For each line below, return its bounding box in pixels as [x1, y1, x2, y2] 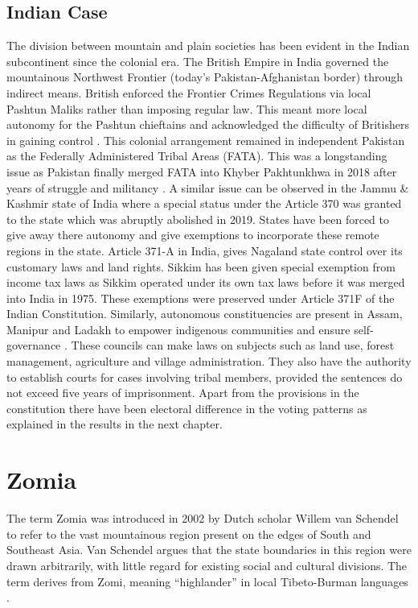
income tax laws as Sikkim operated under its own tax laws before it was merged [6, 274, 405, 291]
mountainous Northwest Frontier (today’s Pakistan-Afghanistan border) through [6, 68, 404, 85]
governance [6, 337, 61, 354]
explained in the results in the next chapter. [6, 416, 223, 432]
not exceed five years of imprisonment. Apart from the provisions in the [6, 384, 359, 401]
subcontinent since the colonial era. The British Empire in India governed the [6, 52, 389, 69]
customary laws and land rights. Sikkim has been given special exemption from [6, 258, 395, 275]
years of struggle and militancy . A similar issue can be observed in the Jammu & [6, 179, 409, 196]
